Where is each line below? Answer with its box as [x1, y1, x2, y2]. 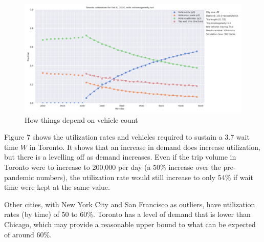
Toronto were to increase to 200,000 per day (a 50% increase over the [4, 161, 221, 172]
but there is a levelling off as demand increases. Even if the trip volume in [4, 151, 236, 162]
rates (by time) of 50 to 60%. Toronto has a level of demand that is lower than [4, 209, 251, 219]
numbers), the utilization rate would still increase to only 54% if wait [36, 171, 253, 182]
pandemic [4, 171, 34, 182]
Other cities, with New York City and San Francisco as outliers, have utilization [4, 199, 255, 209]
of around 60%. [4, 229, 52, 239]
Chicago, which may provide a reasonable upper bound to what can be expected [4, 218, 256, 229]
